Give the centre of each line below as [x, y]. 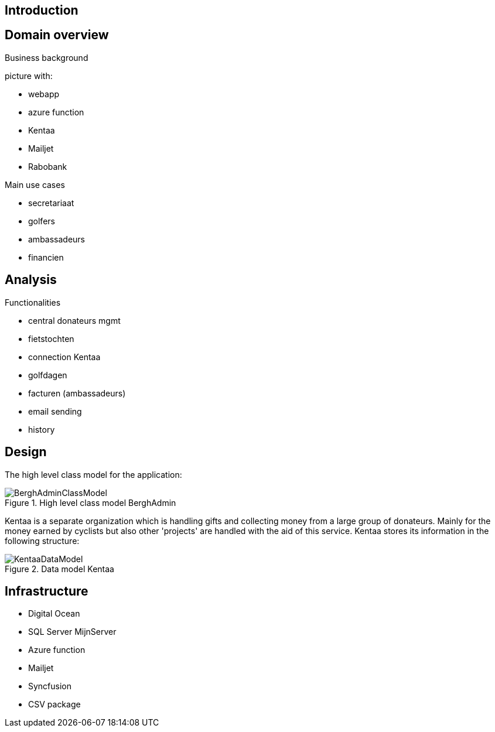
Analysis [31, 280]
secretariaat [51, 203]
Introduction [42, 10]
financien [46, 257]
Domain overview [57, 35]
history [42, 429]
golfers [42, 221]
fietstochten [51, 338]
